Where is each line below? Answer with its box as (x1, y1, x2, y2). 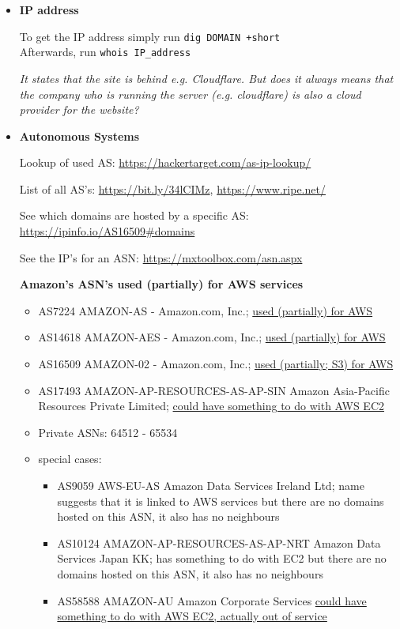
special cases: (38, 450, 102, 467)
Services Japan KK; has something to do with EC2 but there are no (57, 550, 387, 567)
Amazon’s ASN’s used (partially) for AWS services (19, 276, 304, 292)
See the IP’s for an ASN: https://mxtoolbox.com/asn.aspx (19, 249, 303, 266)
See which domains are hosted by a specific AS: (19, 207, 249, 224)
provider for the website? (19, 101, 139, 118)
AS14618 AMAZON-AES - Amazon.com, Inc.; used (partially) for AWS (38, 329, 386, 345)
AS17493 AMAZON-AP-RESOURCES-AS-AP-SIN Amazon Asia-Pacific (38, 382, 390, 398)
